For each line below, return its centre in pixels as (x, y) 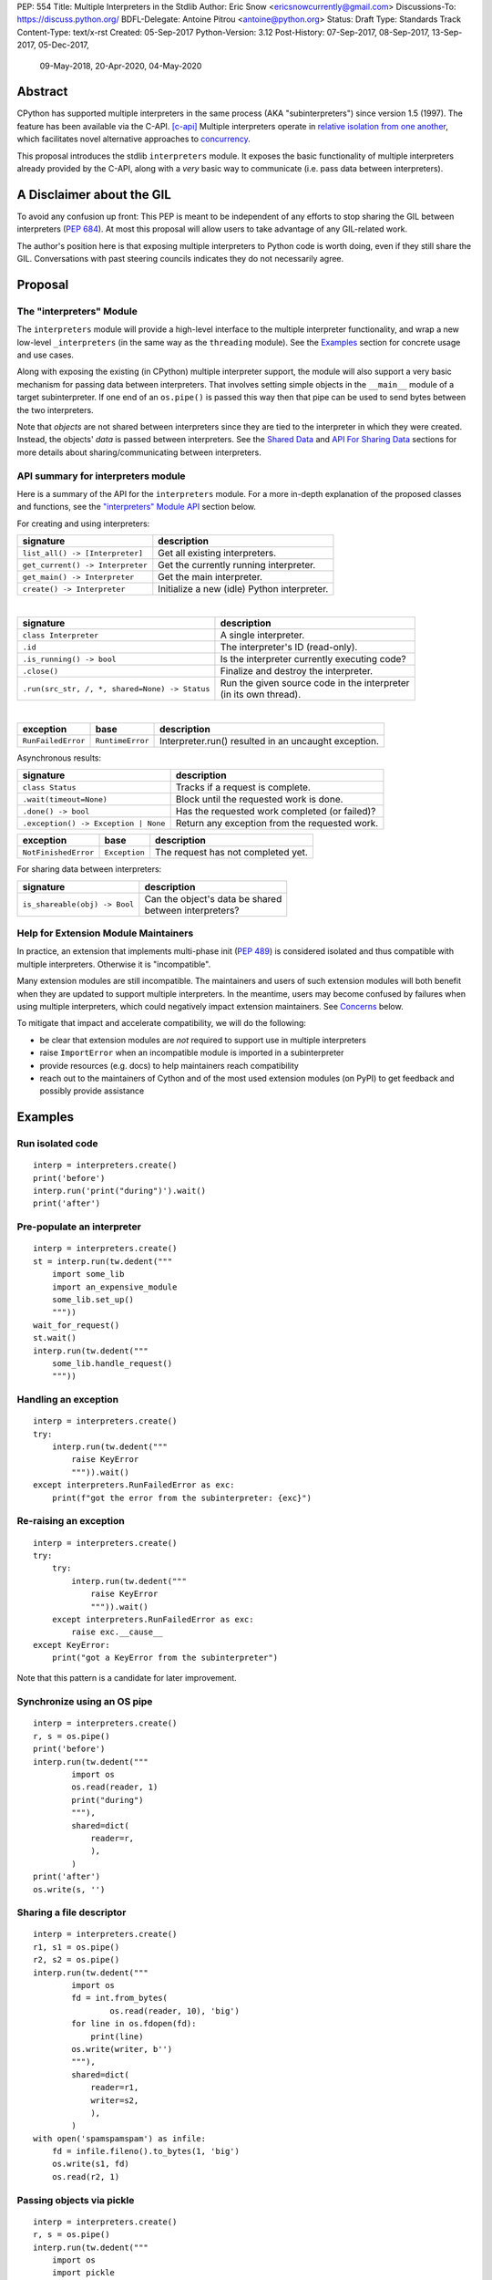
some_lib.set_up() (93, 1299)
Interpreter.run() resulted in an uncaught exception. (270, 741)
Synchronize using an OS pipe (85, 1702)
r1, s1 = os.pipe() (77, 1947)
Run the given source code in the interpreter (315, 683)
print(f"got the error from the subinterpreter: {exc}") (181, 1498)
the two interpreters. (56, 409)
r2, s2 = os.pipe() (77, 1960)
